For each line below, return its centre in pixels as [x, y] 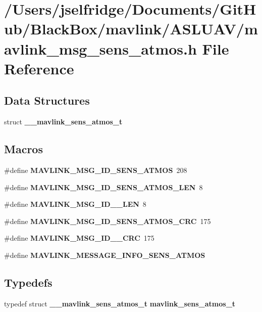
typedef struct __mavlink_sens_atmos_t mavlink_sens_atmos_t [120, 303]
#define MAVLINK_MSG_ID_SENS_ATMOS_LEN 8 [103, 187]
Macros [23, 149]
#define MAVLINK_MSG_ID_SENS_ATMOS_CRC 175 [108, 221]
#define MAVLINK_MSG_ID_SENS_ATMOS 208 [96, 170]
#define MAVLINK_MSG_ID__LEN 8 [75, 204]
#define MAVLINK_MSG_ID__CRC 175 [79, 238]
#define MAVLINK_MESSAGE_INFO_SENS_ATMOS [105, 255]
